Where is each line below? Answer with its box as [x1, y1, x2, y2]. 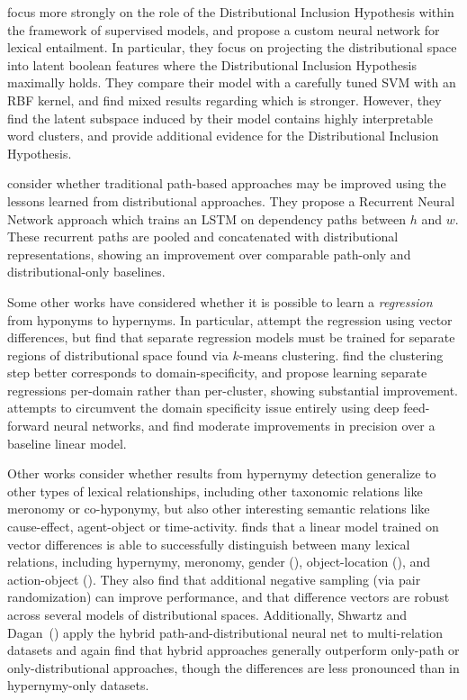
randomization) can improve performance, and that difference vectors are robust [7, 587, 450, 606]
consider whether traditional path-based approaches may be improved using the [7, 174, 446, 193]
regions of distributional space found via [7, 345, 229, 364]
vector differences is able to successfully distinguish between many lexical [7, 534, 410, 553]
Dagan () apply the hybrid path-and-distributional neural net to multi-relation [7, 623, 443, 641]
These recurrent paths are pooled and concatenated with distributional [7, 227, 399, 246]
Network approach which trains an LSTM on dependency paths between [7, 209, 407, 228]
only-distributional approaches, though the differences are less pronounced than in [7, 658, 460, 677]
